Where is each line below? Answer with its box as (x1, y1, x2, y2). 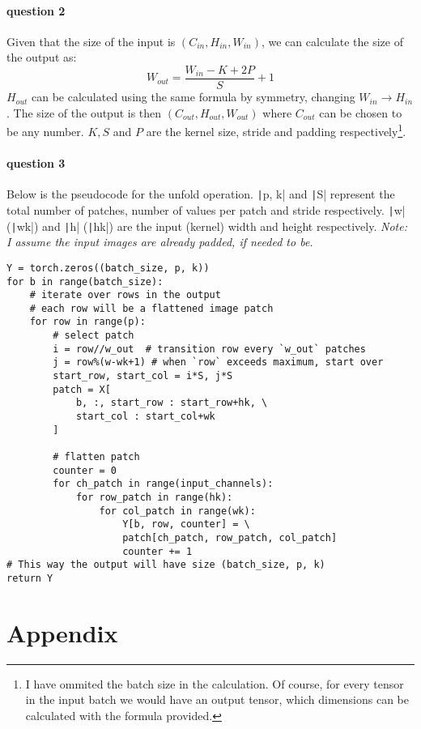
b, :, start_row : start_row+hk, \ (75, 397, 268, 409)
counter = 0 (53, 464, 117, 476)
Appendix (6, 616, 118, 649)
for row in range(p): (29, 316, 146, 328)
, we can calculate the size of (261, 32, 403, 49)
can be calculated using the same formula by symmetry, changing (32, 88, 355, 105)
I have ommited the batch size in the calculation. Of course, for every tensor (25, 675, 404, 692)
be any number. (6, 122, 84, 139)
